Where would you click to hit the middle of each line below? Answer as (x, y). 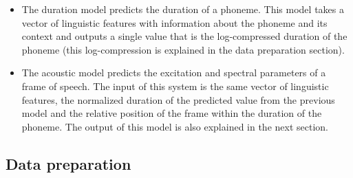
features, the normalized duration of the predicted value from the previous (178, 99)
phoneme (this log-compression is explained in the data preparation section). (183, 49)
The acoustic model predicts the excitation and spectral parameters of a (174, 73)
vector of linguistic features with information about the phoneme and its (174, 22)
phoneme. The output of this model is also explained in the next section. (175, 126)
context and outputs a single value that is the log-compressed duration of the (184, 36)
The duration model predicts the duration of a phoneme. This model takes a (183, 9)
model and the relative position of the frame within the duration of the (172, 113)
